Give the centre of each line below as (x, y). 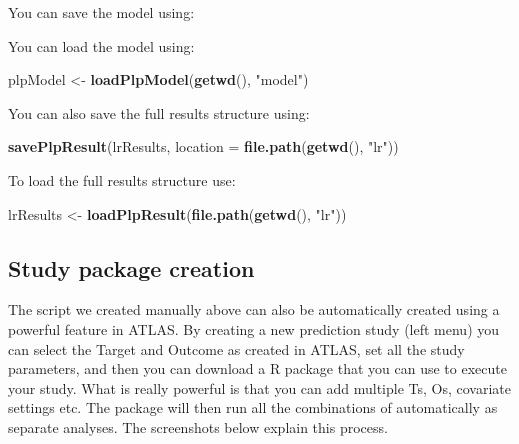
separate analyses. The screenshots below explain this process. (198, 426)
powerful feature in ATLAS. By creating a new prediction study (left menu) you (254, 328)
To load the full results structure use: (122, 179)
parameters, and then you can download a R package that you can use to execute (257, 368)
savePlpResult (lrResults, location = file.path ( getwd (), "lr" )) (203, 146)
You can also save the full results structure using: (159, 112)
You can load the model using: (101, 45)
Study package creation (131, 267)
